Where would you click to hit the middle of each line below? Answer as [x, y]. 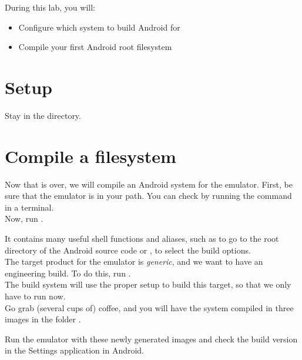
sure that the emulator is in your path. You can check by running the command [148, 196]
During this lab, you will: [50, 7]
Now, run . [24, 219]
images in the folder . [43, 319]
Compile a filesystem [90, 156]
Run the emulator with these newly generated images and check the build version [151, 339]
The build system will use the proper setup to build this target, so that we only [148, 284]
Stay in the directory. [43, 115]
